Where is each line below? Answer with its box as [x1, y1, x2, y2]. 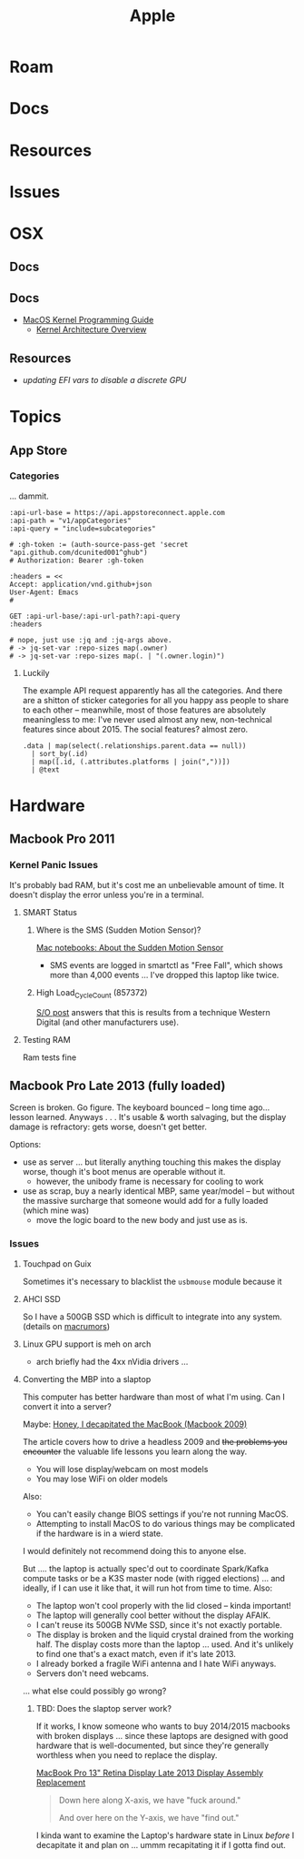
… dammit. [9, 490, 50, 501]
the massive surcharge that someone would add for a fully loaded [22, 1196, 269, 1207]
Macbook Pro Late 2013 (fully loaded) [9, 1077, 226, 1093]
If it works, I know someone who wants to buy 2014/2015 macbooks [35, 1721, 290, 1732]
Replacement [35, 1776, 86, 1788]
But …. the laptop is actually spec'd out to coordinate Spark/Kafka [22, 1562, 270, 1574]
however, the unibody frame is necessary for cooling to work [35, 1176, 264, 1187]
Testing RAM [22, 1034, 71, 1045]
